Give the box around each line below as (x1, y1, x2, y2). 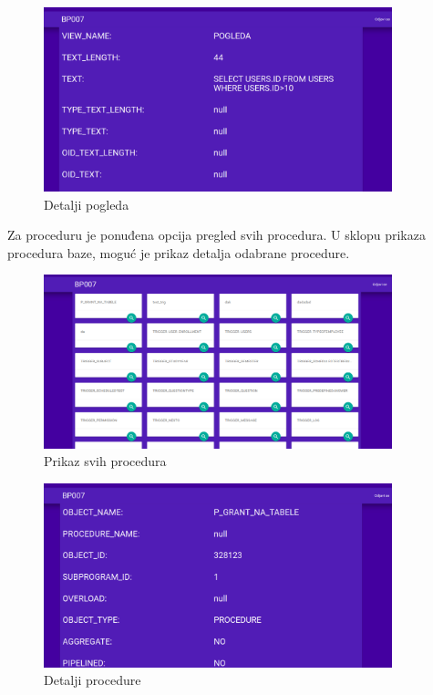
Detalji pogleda (44, 194, 129, 213)
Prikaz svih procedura (44, 451, 167, 471)
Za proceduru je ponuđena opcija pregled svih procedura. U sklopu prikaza (7, 225, 426, 244)
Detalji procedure (44, 670, 141, 690)
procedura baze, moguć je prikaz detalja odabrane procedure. (7, 243, 350, 262)
